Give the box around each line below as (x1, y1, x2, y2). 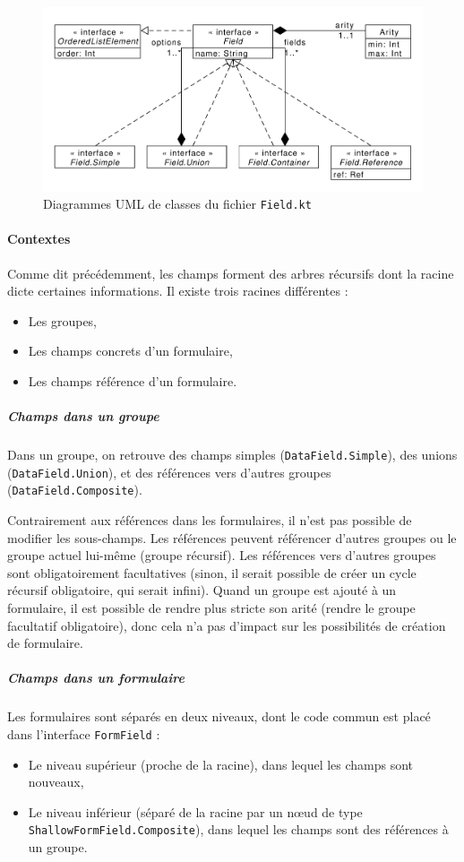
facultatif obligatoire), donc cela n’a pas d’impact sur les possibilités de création (7, 616, 446, 634)
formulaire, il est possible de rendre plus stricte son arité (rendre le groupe (7, 599, 416, 617)
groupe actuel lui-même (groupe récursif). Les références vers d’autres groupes (7, 546, 436, 565)
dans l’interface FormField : (7, 725, 160, 744)
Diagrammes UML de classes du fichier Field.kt (43, 194, 312, 213)
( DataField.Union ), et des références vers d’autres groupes (7, 462, 331, 481)
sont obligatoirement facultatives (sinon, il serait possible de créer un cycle (7, 563, 417, 582)
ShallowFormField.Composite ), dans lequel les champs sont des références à (28, 820, 449, 839)
